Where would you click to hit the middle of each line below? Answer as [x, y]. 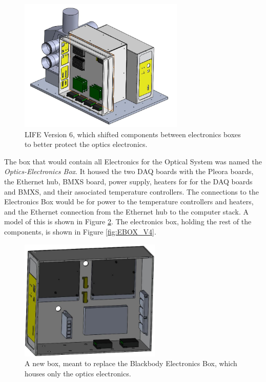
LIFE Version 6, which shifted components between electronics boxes [133, 134]
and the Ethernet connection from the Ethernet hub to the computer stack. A [127, 211]
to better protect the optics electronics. [86, 144]
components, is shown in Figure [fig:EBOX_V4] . [80, 231]
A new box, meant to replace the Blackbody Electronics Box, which [131, 363]
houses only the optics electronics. [78, 373]
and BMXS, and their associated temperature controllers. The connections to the [131, 191]
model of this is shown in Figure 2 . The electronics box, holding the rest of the [128, 221]
